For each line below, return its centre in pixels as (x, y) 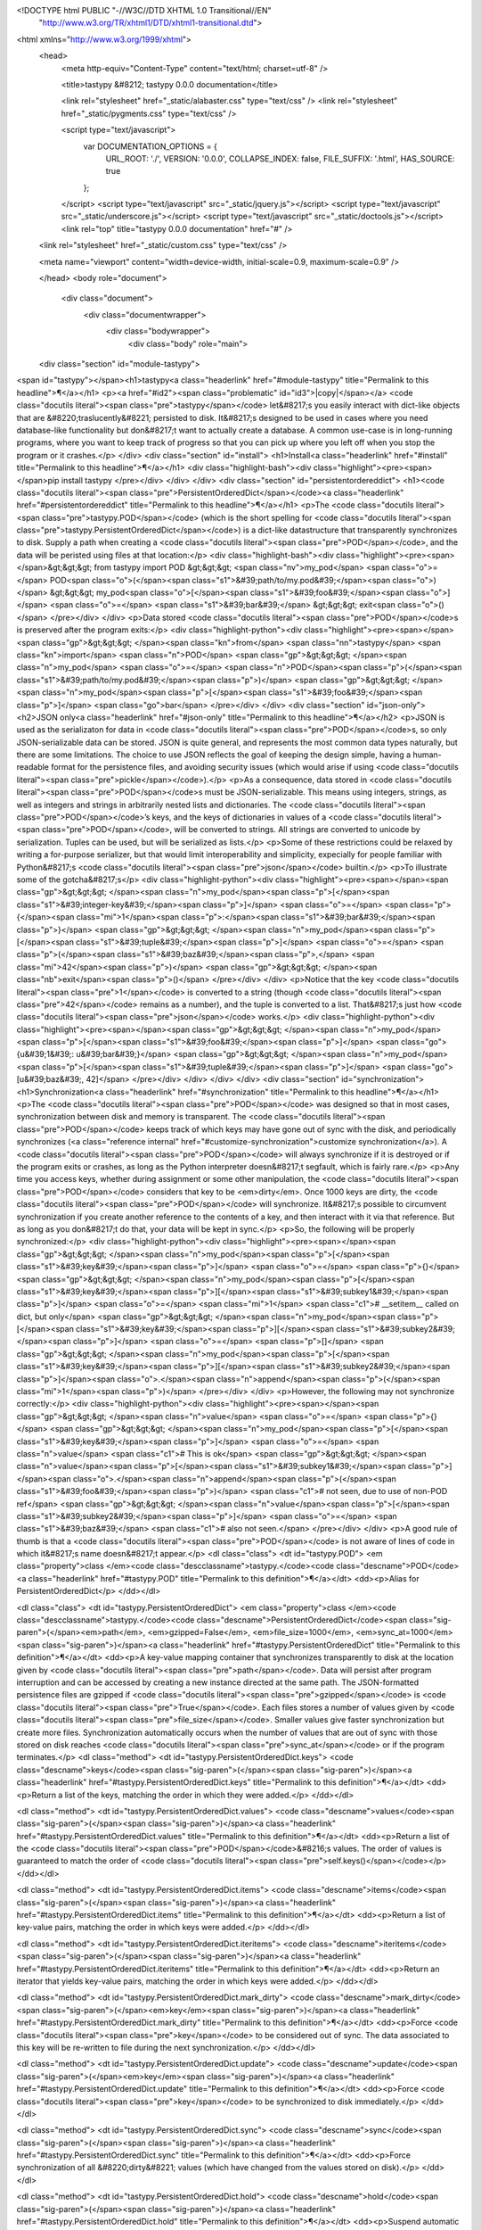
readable (33, 767)
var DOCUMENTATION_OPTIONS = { (150, 146)
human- (428, 755)
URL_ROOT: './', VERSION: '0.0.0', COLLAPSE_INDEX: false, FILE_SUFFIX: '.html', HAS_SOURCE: (280, 158)
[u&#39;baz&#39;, (50, 1079)
